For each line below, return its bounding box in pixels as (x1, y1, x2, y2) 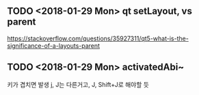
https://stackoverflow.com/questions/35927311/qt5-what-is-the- (7, 34, 189, 42)
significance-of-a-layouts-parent (7, 41, 101, 50)
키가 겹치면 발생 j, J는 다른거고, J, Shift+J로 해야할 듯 (7, 80, 149, 88)
